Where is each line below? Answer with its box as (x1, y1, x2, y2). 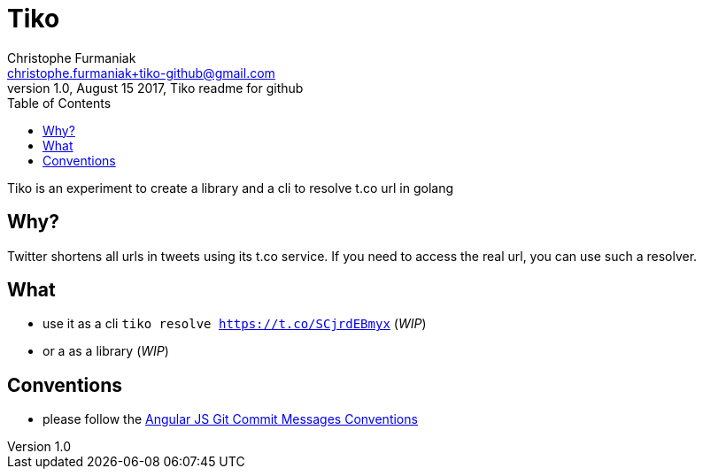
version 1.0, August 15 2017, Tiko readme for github (7, 80, 304, 96)
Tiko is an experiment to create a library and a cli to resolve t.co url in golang (7, 180, 454, 196)
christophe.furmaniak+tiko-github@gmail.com (7, 65, 275, 81)
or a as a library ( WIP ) (42, 343, 169, 359)
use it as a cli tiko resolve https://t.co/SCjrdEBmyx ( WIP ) (42, 316, 427, 332)
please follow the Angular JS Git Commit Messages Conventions (42, 411, 418, 427)
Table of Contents (7, 95, 112, 111)
